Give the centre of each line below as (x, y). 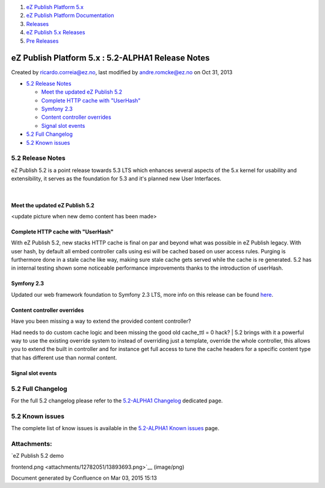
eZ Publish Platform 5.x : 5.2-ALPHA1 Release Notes (110, 58)
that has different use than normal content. (64, 357)
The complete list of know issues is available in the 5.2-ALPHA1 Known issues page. (115, 428)
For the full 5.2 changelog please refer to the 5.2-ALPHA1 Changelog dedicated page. (117, 401)
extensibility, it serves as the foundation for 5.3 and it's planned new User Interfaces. (116, 179)
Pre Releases (42, 41)
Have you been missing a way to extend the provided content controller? (101, 321)
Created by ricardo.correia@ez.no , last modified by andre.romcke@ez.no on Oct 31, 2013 (122, 72)
